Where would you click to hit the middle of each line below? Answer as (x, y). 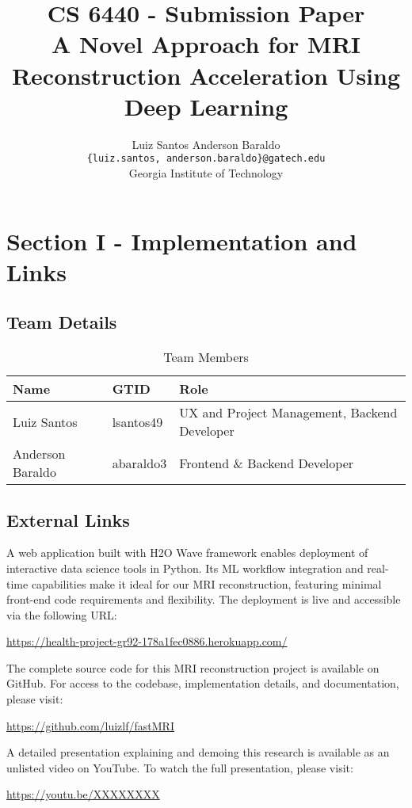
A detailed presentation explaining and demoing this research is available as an (198, 752)
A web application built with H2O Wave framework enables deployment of (187, 553)
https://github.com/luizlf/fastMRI (90, 725)
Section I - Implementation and (182, 240)
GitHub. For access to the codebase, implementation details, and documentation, (203, 683)
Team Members (206, 357)
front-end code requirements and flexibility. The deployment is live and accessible (204, 599)
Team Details (62, 322)
